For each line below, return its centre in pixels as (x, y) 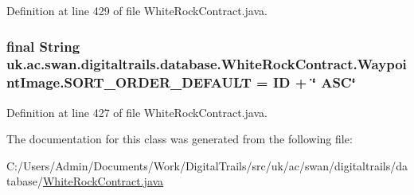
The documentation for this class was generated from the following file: (180, 139)
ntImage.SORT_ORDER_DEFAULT (129, 82)
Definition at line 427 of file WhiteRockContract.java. (137, 112)
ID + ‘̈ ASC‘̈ (314, 82)
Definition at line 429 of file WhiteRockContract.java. (137, 10)
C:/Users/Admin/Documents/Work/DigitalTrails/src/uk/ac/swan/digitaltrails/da (207, 165)
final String (43, 46)
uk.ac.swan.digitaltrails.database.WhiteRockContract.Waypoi (207, 64)
